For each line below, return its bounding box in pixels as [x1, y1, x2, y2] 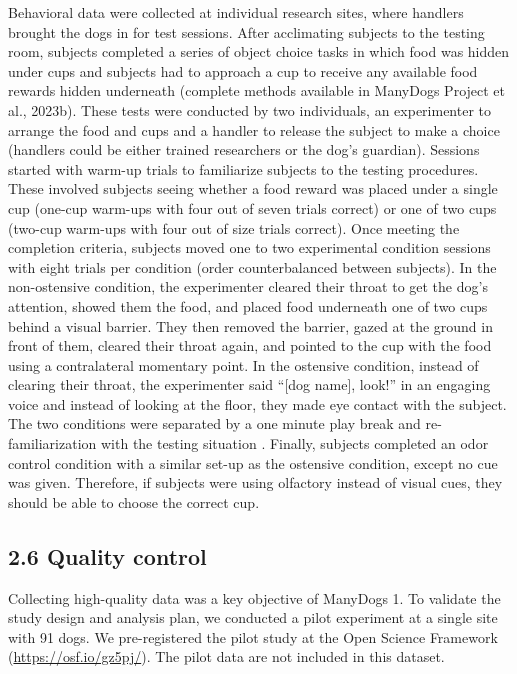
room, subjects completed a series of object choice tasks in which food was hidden [8, 41, 510, 62]
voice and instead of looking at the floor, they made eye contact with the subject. [8, 393, 507, 414]
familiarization [8, 433, 97, 454]
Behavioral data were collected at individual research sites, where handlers [8, 2, 464, 22]
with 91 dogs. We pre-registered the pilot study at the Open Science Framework [8, 626, 498, 647]
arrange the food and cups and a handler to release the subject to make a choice [8, 119, 500, 140]
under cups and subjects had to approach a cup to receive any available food [8, 60, 478, 81]
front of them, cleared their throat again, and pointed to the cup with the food [8, 335, 492, 356]
